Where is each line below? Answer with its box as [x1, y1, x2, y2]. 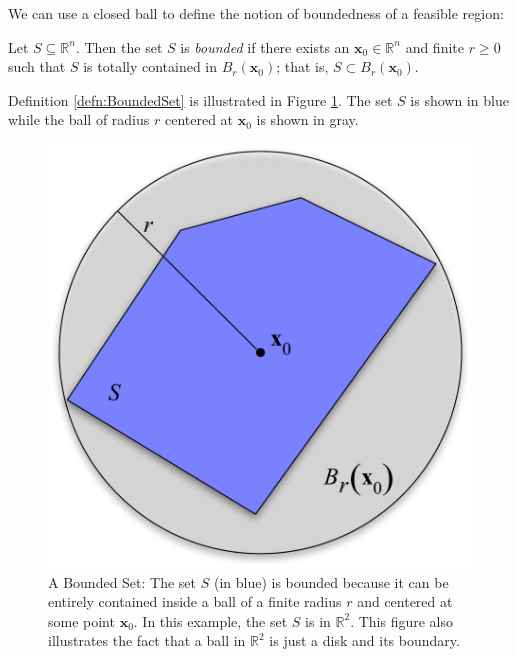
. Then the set [75, 36, 163, 57]
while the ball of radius [8, 109, 150, 130]
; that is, [276, 56, 329, 77]
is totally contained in [83, 56, 218, 77]
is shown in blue [410, 89, 509, 110]
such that [8, 56, 66, 77]
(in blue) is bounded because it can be [213, 571, 449, 592]
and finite [405, 36, 464, 57]
